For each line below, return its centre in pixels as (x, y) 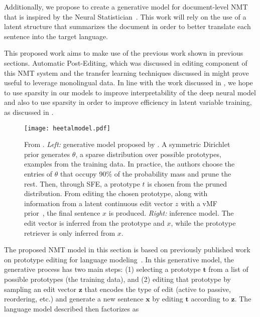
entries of (38, 173)
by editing (168, 299)
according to (210, 299)
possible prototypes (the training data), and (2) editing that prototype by (117, 279)
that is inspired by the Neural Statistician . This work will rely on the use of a (125, 16)
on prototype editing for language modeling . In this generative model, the (119, 259)
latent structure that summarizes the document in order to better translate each (127, 26)
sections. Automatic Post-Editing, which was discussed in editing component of (126, 62)
